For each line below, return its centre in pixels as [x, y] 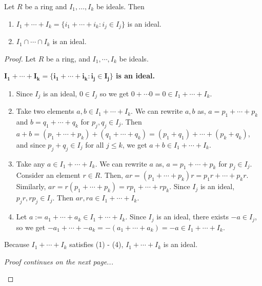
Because [17, 244]
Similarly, [31, 186]
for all [95, 144]
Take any [31, 163]
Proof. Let [20, 58]
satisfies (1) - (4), [96, 244]
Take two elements [45, 111]
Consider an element [48, 175]
